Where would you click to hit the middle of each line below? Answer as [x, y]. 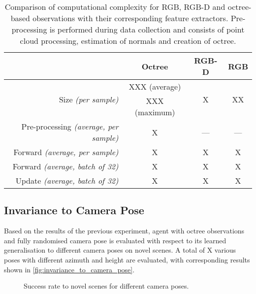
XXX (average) [155, 86]
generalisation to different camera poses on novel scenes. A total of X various [120, 250]
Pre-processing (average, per [70, 126]
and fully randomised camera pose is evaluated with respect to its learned [115, 240]
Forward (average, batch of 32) [65, 166]
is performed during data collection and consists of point [147, 29]
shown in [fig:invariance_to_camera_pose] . [69, 269]
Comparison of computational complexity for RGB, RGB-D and [115, 7]
